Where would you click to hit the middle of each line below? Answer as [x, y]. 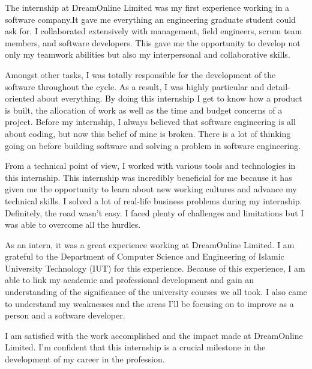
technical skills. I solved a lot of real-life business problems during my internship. [154, 200]
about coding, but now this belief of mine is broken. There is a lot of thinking [148, 133]
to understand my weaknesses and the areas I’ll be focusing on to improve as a [149, 303]
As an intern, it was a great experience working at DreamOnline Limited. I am [150, 244]
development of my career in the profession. [85, 359]
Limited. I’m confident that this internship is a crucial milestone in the [135, 347]
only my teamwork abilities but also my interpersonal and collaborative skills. [148, 54]
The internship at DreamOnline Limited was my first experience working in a [147, 7]
